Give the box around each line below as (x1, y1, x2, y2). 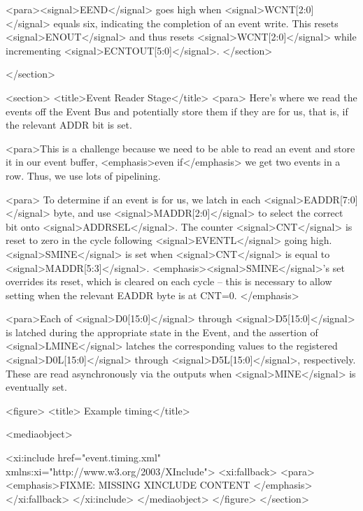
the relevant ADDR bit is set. (6, 117, 132, 132)
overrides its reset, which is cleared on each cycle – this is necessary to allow (6, 274, 332, 289)
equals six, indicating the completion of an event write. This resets (53, 15, 339, 30)
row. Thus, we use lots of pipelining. (6, 168, 161, 182)
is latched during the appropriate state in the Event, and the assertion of (6, 324, 318, 339)
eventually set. (6, 380, 67, 394)
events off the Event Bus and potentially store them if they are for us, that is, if (6, 103, 348, 118)
